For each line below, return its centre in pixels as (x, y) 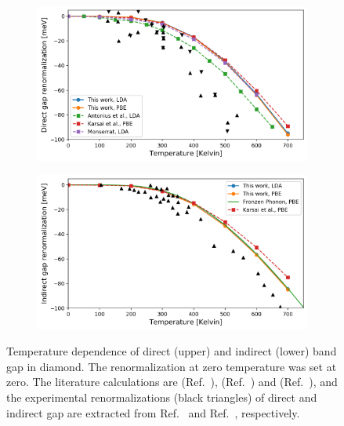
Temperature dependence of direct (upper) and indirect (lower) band (172, 351)
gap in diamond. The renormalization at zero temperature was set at (172, 366)
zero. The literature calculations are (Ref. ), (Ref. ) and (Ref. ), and (172, 382)
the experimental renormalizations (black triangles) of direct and (162, 397)
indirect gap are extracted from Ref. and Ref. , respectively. (153, 412)
